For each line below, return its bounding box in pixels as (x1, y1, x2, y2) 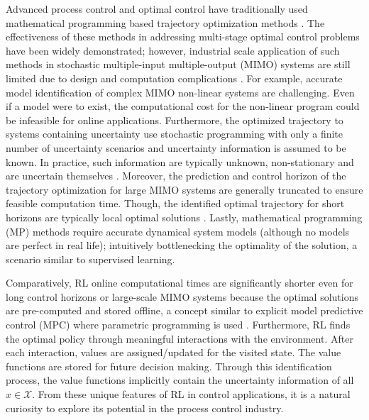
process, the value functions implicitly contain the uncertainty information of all (6, 372, 354, 387)
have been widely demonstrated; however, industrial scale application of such (6, 43, 340, 57)
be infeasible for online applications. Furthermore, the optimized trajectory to (6, 112, 343, 127)
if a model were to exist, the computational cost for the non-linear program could (6, 99, 360, 114)
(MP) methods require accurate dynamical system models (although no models (6, 223, 350, 238)
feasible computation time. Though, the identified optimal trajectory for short (6, 196, 345, 211)
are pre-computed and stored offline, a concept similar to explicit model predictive (6, 303, 363, 318)
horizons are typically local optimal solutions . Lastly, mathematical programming (6, 209, 363, 224)
